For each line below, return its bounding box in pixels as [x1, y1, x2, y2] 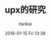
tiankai [18, 20, 32, 27]
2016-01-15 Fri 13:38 [5, 30, 46, 36]
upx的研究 [4, 4, 46, 16]
